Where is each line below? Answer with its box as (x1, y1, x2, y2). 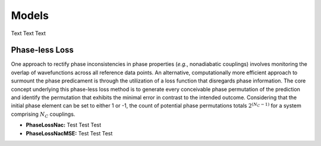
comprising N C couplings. (11, 110, 75, 119)
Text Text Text (11, 30, 46, 37)
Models (11, 9, 49, 22)
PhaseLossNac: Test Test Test (26, 122, 102, 129)
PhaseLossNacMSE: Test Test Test (26, 129, 113, 137)
